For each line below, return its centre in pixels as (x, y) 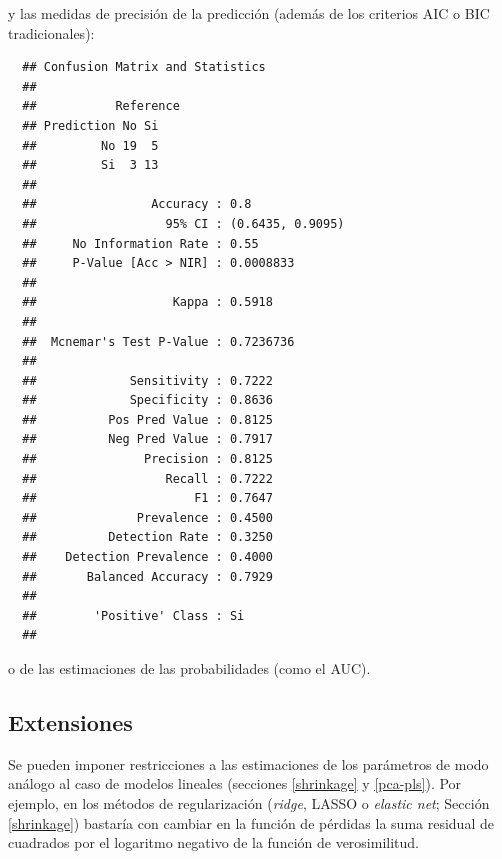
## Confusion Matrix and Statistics (144, 67)
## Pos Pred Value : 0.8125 (147, 419)
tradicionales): (51, 32)
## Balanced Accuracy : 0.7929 (147, 576)
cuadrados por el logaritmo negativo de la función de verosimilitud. (214, 842)
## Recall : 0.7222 (147, 478)
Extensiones (70, 721)
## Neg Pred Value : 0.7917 (147, 439)
